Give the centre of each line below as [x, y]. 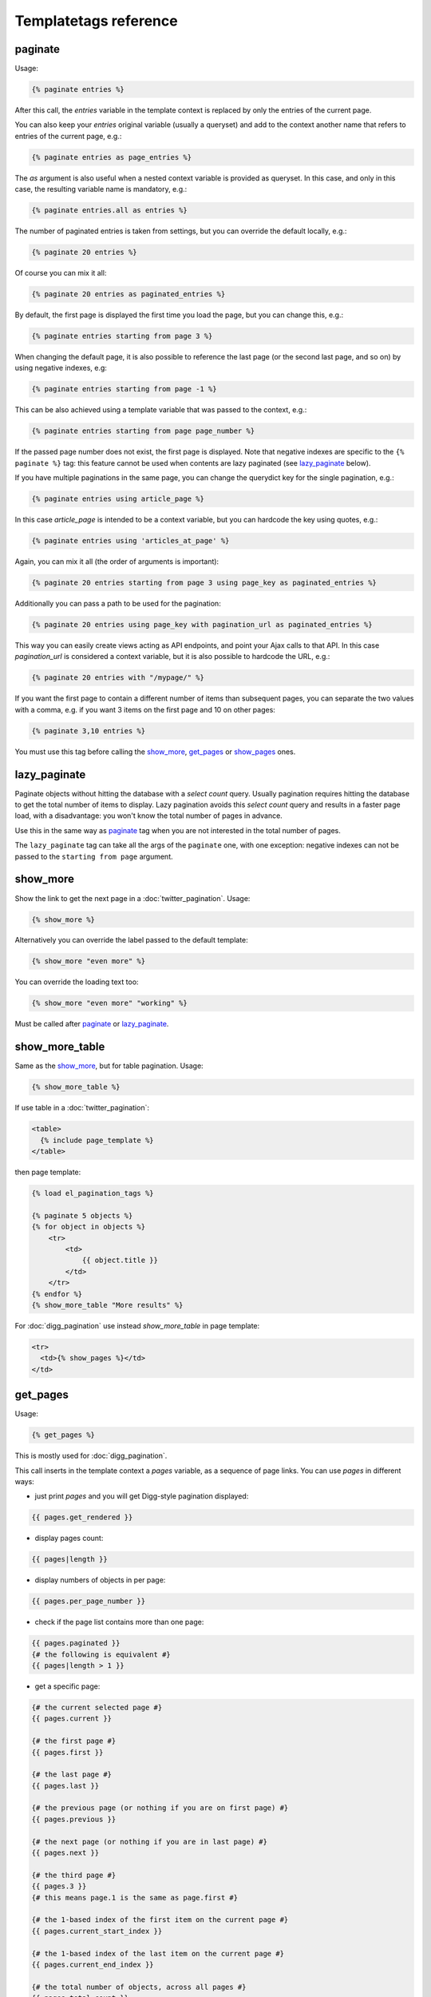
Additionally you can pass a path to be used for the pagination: [118, 604]
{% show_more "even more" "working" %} [109, 1003]
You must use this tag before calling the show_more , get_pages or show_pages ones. [155, 752]
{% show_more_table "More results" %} [107, 1305]
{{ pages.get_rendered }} [82, 1517]
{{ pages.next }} [65, 1853]
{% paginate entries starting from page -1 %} [124, 389]
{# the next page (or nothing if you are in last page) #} [149, 1842]
